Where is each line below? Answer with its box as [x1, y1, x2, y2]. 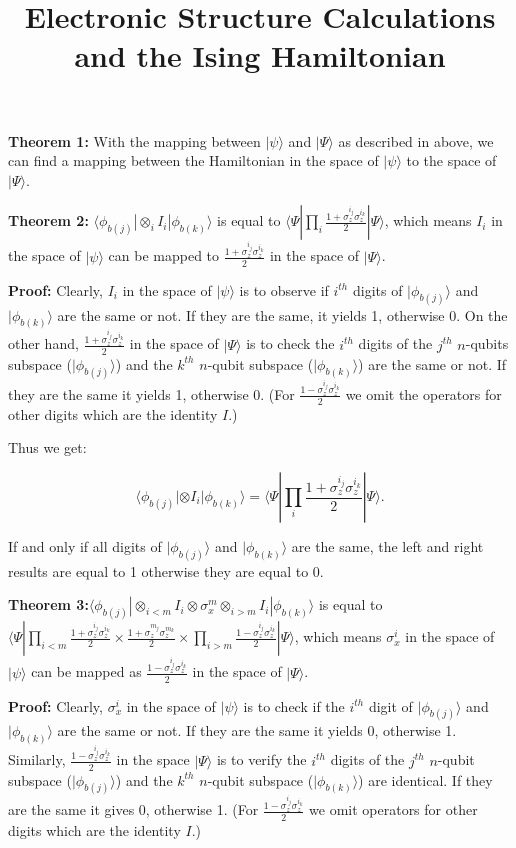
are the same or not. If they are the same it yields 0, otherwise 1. [57, 720, 457, 741]
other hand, [8, 333, 79, 354]
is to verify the [216, 749, 307, 770]
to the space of [406, 150, 497, 171]
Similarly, [8, 749, 66, 770]
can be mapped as [31, 661, 142, 682]
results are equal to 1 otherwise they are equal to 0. [8, 560, 324, 581]
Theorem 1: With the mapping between [8, 130, 261, 151]
